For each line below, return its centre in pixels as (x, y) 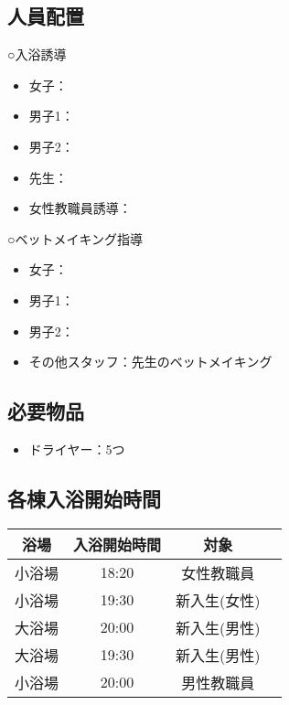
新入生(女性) (218, 600)
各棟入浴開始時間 (84, 498)
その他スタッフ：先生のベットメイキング (150, 362)
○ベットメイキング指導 (75, 238)
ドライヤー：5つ (77, 449)
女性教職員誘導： (80, 208)
